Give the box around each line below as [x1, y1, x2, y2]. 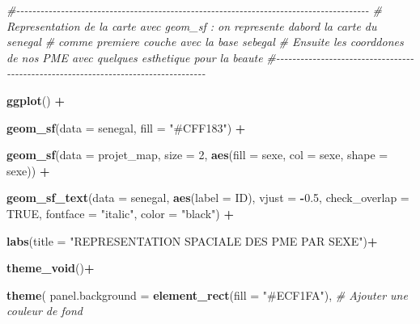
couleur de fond [6, 302, 83, 319]
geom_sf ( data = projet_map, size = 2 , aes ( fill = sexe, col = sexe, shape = [6, 146, 388, 163]
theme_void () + [6, 259, 95, 276]
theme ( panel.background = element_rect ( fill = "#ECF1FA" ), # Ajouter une [6, 286, 408, 303]
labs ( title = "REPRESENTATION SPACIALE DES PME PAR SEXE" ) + [6, 232, 378, 249]
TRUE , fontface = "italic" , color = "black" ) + [6, 204, 234, 221]
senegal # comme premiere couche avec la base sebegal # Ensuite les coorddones [6, 33, 404, 50]
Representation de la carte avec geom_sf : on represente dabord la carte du [6, 17, 377, 34]
